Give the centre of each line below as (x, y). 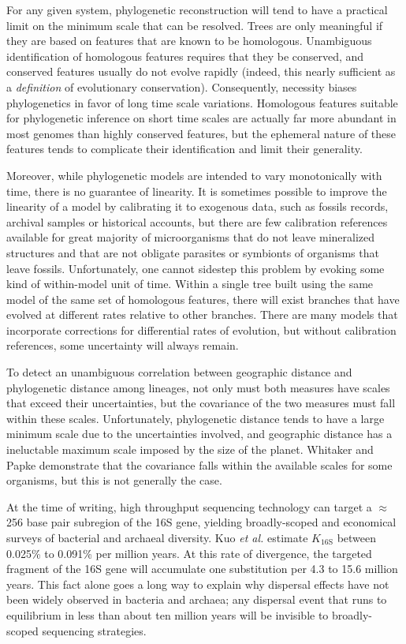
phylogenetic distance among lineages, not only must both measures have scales (198, 387)
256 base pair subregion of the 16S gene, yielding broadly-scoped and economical (201, 522)
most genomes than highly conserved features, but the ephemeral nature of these (201, 133)
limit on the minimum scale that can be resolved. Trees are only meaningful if (195, 25)
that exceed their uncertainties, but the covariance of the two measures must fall (201, 403)
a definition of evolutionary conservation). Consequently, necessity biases (182, 86)
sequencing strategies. (94, 630)
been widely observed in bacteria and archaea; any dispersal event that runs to (197, 599)
